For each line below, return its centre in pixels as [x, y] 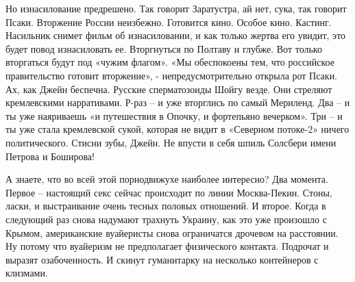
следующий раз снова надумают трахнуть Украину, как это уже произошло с [166, 219]
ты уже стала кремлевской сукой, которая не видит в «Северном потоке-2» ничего [177, 129]
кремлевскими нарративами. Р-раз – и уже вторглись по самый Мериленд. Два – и [178, 102]
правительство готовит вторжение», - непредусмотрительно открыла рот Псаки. [172, 75]
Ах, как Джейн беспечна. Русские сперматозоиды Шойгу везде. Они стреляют [169, 89]
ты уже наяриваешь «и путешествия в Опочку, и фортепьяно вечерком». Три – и [174, 115]
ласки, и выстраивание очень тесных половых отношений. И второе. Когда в [166, 206]
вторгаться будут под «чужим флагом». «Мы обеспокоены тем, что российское [170, 62]
